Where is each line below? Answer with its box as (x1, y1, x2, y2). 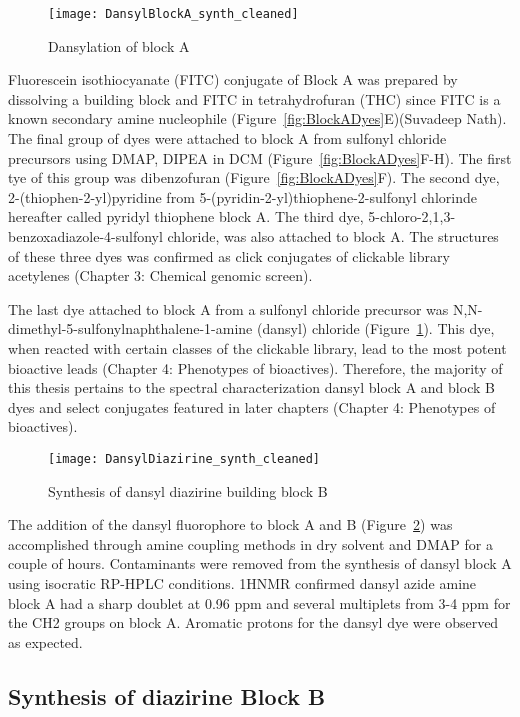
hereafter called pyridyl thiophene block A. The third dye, (8, 206, 364, 227)
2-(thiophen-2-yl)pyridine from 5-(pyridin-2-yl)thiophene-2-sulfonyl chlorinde (8, 186, 477, 207)
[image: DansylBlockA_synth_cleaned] (48, 7, 299, 21)
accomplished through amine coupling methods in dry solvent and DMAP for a (8, 533, 493, 554)
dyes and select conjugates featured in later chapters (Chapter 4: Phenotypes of (8, 396, 496, 417)
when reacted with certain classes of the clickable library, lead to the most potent (8, 337, 507, 358)
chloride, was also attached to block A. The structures (167, 226, 499, 246)
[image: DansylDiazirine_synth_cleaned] (48, 451, 321, 466)
